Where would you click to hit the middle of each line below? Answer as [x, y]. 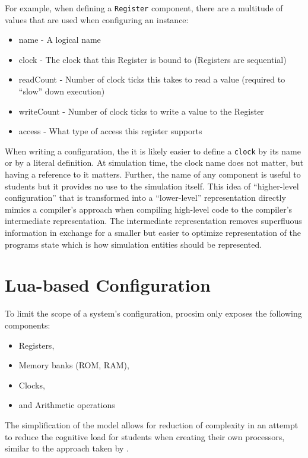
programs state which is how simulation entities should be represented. [134, 244]
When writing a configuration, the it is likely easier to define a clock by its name [153, 151]
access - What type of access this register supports [110, 131]
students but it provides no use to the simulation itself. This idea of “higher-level [152, 186]
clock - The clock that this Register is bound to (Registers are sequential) [153, 59]
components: [28, 325]
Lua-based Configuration [108, 285]
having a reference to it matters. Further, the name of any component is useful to [153, 174]
